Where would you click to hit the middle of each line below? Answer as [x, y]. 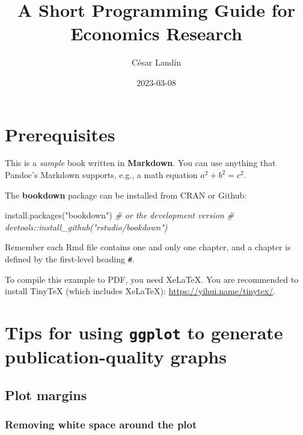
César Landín [156, 62]
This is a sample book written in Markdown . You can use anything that [140, 163]
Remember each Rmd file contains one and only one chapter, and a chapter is [148, 247]
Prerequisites [60, 134]
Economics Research [156, 33]
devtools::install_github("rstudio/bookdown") [86, 227]
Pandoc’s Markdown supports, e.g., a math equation [101, 175]
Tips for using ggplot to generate [144, 332]
